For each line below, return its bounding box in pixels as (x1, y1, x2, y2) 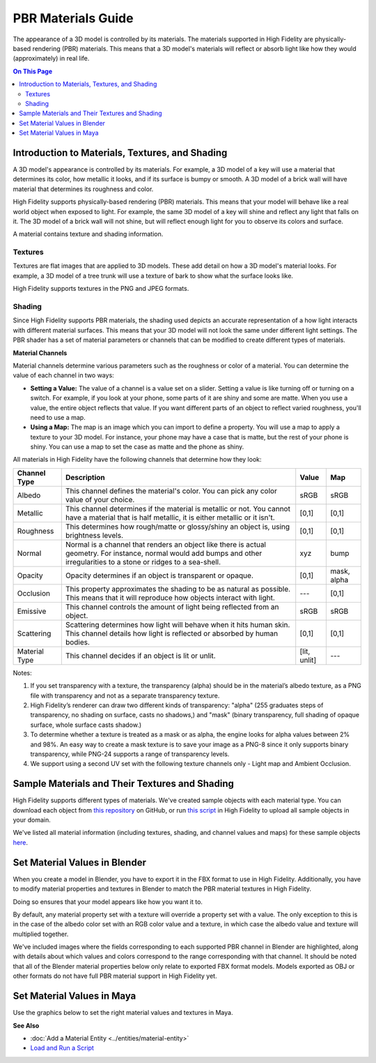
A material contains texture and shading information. (13, 230, 164, 239)
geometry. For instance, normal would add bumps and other (65, 548, 263, 558)
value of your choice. (65, 495, 135, 504)
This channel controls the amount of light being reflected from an (65, 602, 279, 612)
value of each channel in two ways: (13, 371, 114, 379)
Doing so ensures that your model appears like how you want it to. (13, 897, 203, 906)
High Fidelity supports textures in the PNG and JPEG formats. (13, 285, 189, 293)
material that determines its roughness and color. (13, 185, 154, 193)
